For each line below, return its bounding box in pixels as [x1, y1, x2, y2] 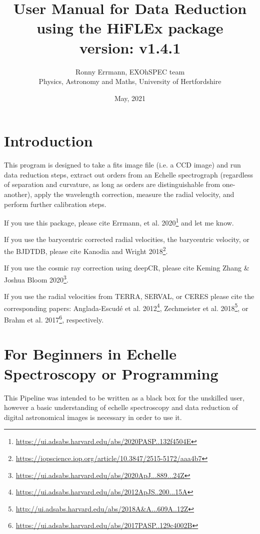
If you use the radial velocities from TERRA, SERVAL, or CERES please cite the [4, 291, 254, 301]
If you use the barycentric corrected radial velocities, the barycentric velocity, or [4, 234, 249, 244]
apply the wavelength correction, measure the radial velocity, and [34, 189, 234, 199]
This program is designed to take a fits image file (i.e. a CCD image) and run [4, 159, 241, 170]
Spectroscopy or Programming [4, 363, 218, 383]
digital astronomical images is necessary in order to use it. [4, 411, 182, 422]
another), [4, 189, 32, 199]
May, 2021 [114, 92, 146, 103]
